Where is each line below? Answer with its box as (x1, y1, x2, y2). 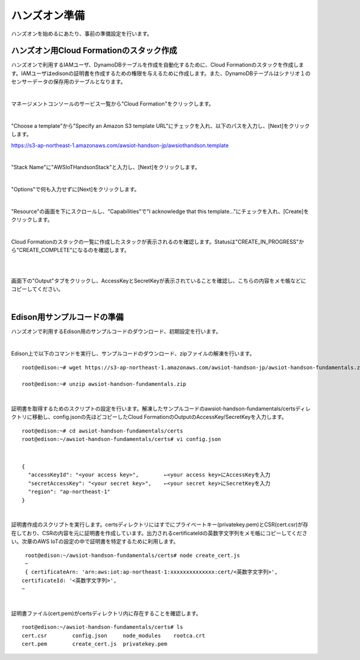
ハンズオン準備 (11, 9, 85, 22)
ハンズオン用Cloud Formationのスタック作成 (11, 46, 177, 56)
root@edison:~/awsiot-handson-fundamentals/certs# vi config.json (22, 436, 221, 443)
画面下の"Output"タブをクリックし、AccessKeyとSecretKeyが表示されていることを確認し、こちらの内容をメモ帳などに (11, 277, 307, 284)
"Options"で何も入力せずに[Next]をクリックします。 (11, 186, 140, 193)
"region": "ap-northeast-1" (28, 488, 111, 495)
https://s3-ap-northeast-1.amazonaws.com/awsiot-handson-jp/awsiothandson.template (11, 142, 229, 149)
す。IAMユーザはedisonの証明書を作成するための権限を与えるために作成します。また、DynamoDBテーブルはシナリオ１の (11, 70, 311, 77)
